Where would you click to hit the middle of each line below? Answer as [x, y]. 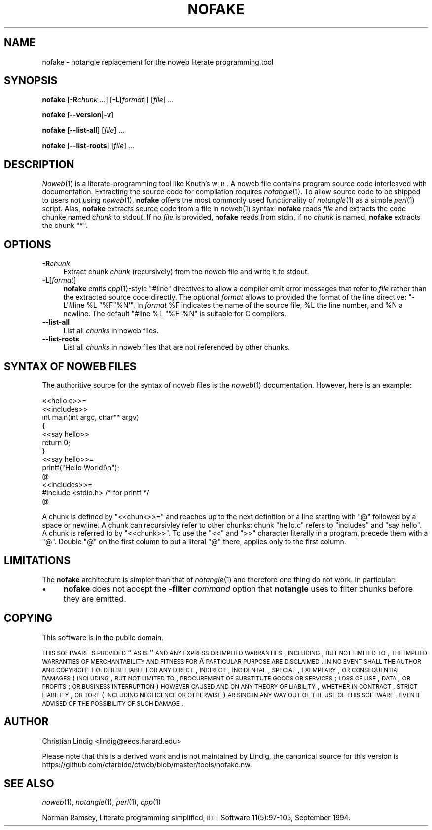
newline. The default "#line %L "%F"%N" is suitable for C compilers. [175, 314]
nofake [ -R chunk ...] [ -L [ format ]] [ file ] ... [108, 100]
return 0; [56, 442]
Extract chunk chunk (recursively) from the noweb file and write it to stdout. [186, 272]
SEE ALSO [29, 783]
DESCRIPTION [39, 164]
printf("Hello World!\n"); [81, 467]
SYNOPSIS [31, 81]
